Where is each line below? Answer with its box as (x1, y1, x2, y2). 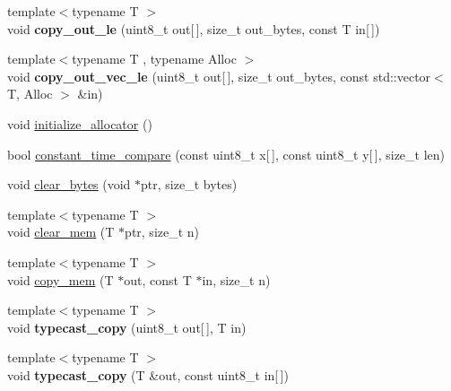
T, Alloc (7, 84, 53, 103)
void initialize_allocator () (7, 114, 152, 133)
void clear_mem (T (7, 222, 115, 241)
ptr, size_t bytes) (141, 175, 238, 194)
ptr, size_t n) (125, 222, 200, 241)
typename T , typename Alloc (72, 49, 237, 68)
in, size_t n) (202, 270, 271, 289)
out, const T (124, 270, 192, 289)
